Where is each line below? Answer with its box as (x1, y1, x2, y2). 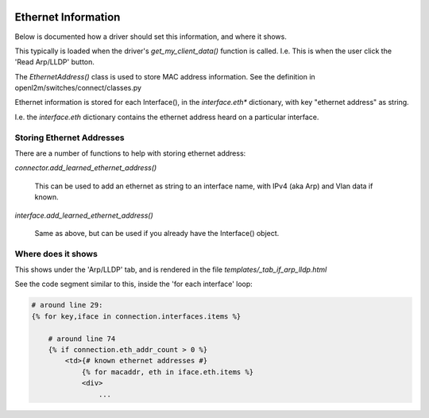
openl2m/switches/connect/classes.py (14, 83, 142, 93)
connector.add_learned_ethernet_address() (14, 163, 157, 172)
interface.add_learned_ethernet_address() (14, 211, 154, 220)
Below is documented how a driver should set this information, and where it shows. (14, 32, 288, 41)
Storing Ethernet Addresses (14, 132, 125, 143)
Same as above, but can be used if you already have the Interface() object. (34, 228, 280, 238)
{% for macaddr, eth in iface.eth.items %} (81, 367, 254, 377)
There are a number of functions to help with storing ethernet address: (14, 149, 246, 158)
